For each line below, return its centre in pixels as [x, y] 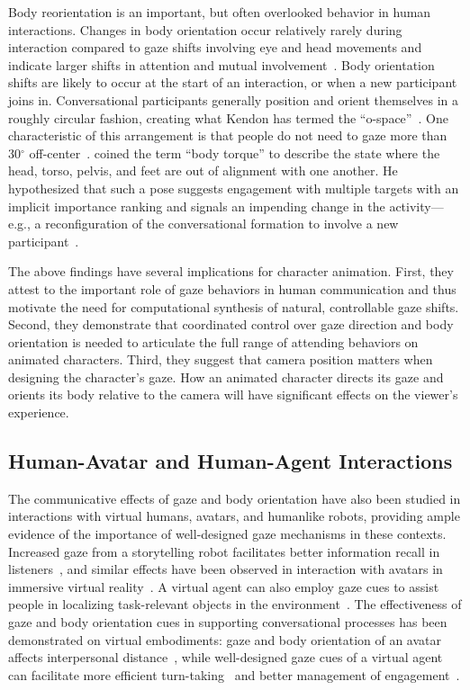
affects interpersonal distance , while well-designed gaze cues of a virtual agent [226, 657]
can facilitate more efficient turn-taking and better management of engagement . [234, 674]
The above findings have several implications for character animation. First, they [231, 271]
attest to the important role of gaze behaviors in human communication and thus [232, 288]
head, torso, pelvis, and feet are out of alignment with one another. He [203, 170]
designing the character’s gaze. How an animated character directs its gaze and [226, 376]
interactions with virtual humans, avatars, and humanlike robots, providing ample [234, 516]
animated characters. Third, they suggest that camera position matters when [221, 359]
